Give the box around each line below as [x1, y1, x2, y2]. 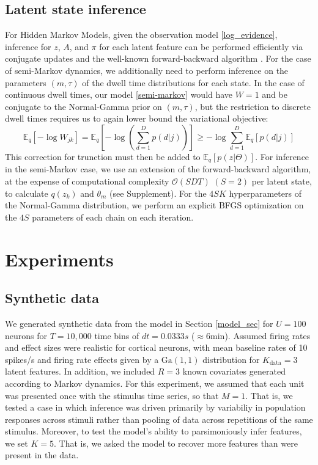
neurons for [5, 329, 48, 342]
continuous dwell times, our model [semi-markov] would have [5, 88, 233, 101]
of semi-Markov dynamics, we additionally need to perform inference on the [5, 64, 289, 76]
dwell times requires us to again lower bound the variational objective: [5, 112, 268, 125]
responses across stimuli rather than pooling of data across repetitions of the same [5, 412, 313, 425]
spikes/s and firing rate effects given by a [5, 353, 159, 365]
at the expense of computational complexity [5, 175, 169, 187]
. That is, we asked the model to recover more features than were [53, 436, 298, 449]
